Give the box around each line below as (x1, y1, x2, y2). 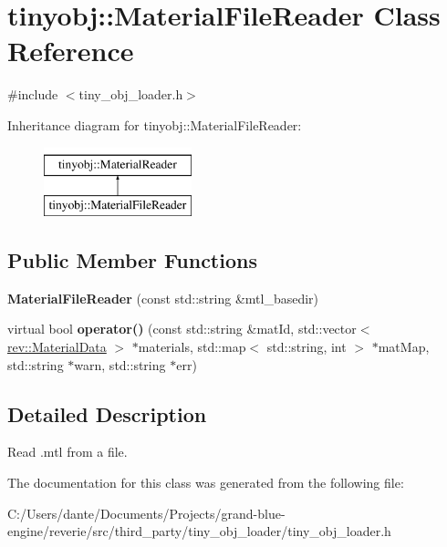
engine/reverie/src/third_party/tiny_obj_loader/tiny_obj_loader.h (7, 521, 391, 541)
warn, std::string (74, 355, 166, 374)
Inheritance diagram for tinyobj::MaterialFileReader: (7, 115, 302, 134)
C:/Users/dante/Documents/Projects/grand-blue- (7, 503, 286, 522)
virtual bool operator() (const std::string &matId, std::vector (7, 319, 357, 338)
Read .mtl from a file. (7, 442, 128, 461)
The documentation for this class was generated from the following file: (7, 473, 404, 492)
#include (7, 85, 58, 104)
